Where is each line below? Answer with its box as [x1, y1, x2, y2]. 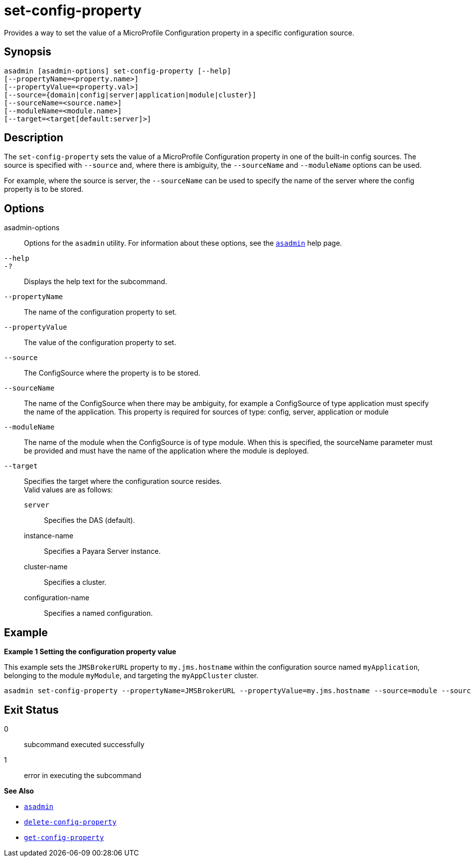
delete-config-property [24, 818, 117, 826]
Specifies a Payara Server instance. [44, 547, 161, 556]
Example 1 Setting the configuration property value [4, 647, 177, 656]
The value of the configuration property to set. [24, 338, 176, 347]
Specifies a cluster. [44, 578, 107, 587]
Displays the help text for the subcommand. [24, 277, 167, 286]
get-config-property [24, 833, 104, 842]
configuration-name [24, 593, 89, 602]
